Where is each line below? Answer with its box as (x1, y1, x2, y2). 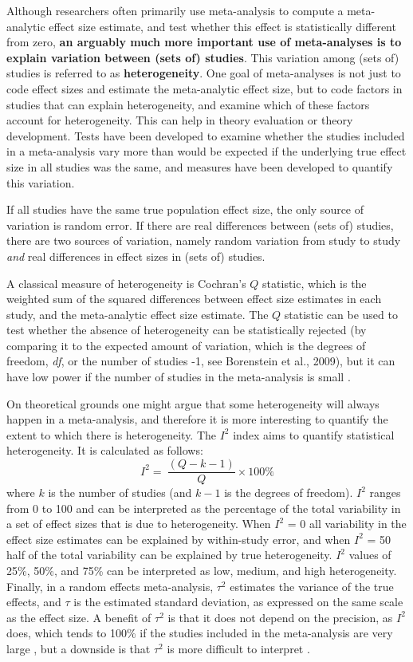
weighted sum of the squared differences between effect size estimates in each (6, 290, 382, 307)
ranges (369, 484, 401, 501)
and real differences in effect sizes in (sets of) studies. (6, 247, 265, 264)
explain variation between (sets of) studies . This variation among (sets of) (6, 49, 399, 65)
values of (348, 546, 391, 563)
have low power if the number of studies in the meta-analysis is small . (6, 368, 351, 385)
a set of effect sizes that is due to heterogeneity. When (6, 515, 271, 532)
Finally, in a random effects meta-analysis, (6, 577, 214, 594)
